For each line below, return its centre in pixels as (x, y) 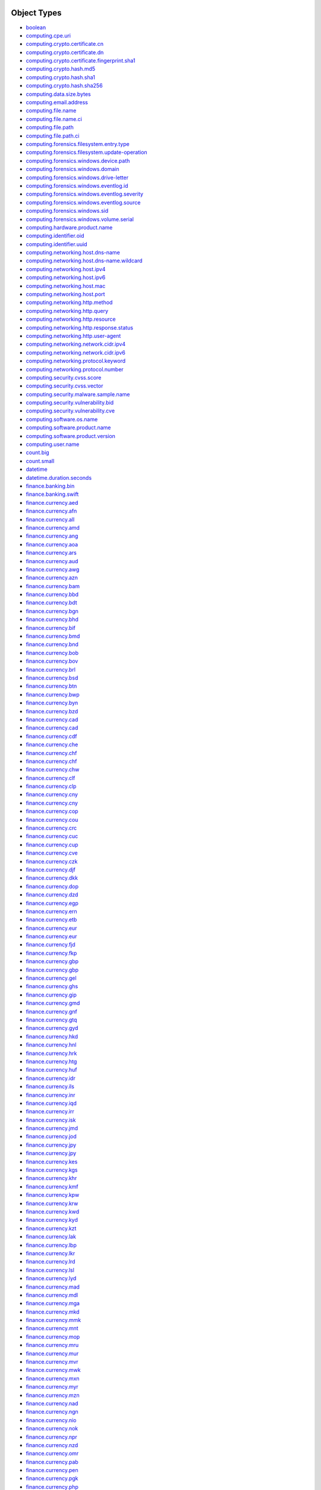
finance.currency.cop (52, 811)
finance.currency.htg (51, 1061)
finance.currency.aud (52, 561)
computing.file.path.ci (53, 136)
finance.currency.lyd (51, 1278)
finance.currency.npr (51, 1437)
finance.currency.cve (52, 853)
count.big (38, 452)
